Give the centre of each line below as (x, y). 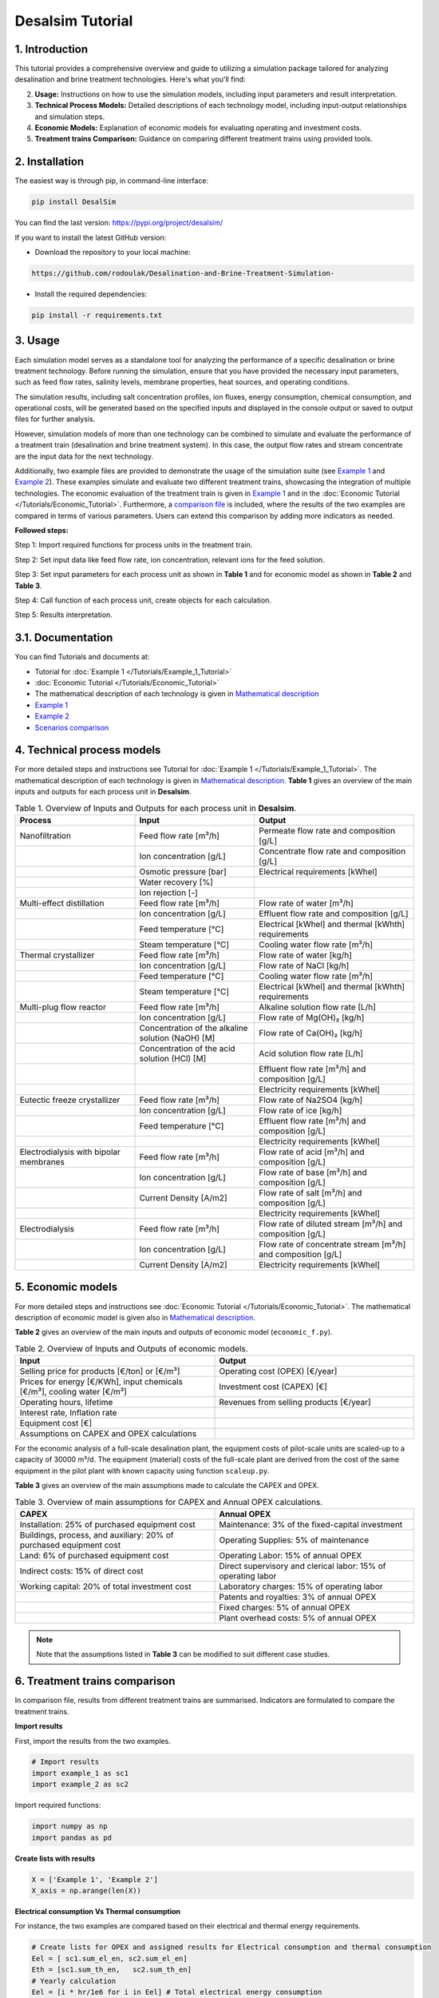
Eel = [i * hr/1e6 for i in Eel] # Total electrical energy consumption (177, 1992)
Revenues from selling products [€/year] (295, 1403)
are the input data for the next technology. (84, 456)
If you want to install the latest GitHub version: (91, 237)
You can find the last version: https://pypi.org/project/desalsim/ (119, 223)
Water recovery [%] (176, 882)
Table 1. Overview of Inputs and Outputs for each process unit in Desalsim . (156, 808)
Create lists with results (55, 1858)
